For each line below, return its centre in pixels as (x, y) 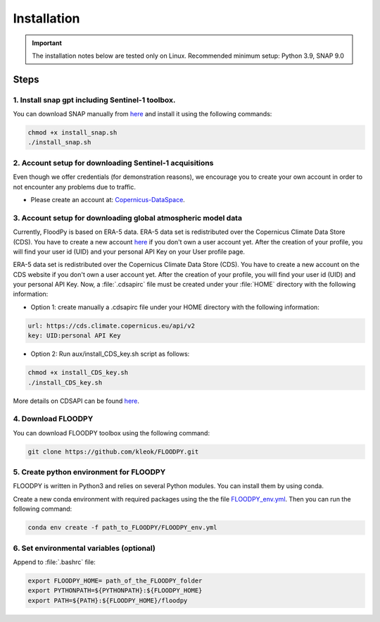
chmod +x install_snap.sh (72, 133)
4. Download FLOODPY (53, 419)
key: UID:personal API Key (74, 336)
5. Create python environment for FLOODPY (89, 472)
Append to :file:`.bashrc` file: (55, 562)
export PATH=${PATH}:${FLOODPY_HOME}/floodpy (108, 600)
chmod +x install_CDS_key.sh (78, 373)
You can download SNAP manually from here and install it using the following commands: (142, 114)
